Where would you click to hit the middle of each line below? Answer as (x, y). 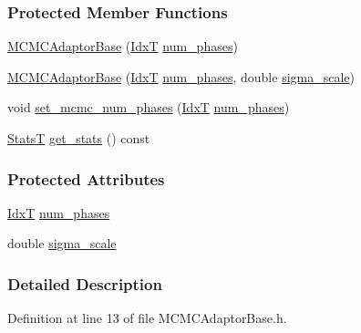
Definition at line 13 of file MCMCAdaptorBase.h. (147, 318)
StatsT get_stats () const (79, 138)
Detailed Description (85, 283)
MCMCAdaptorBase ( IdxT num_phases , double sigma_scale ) (181, 76)
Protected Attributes (86, 178)
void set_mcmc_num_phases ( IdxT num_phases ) (149, 107)
